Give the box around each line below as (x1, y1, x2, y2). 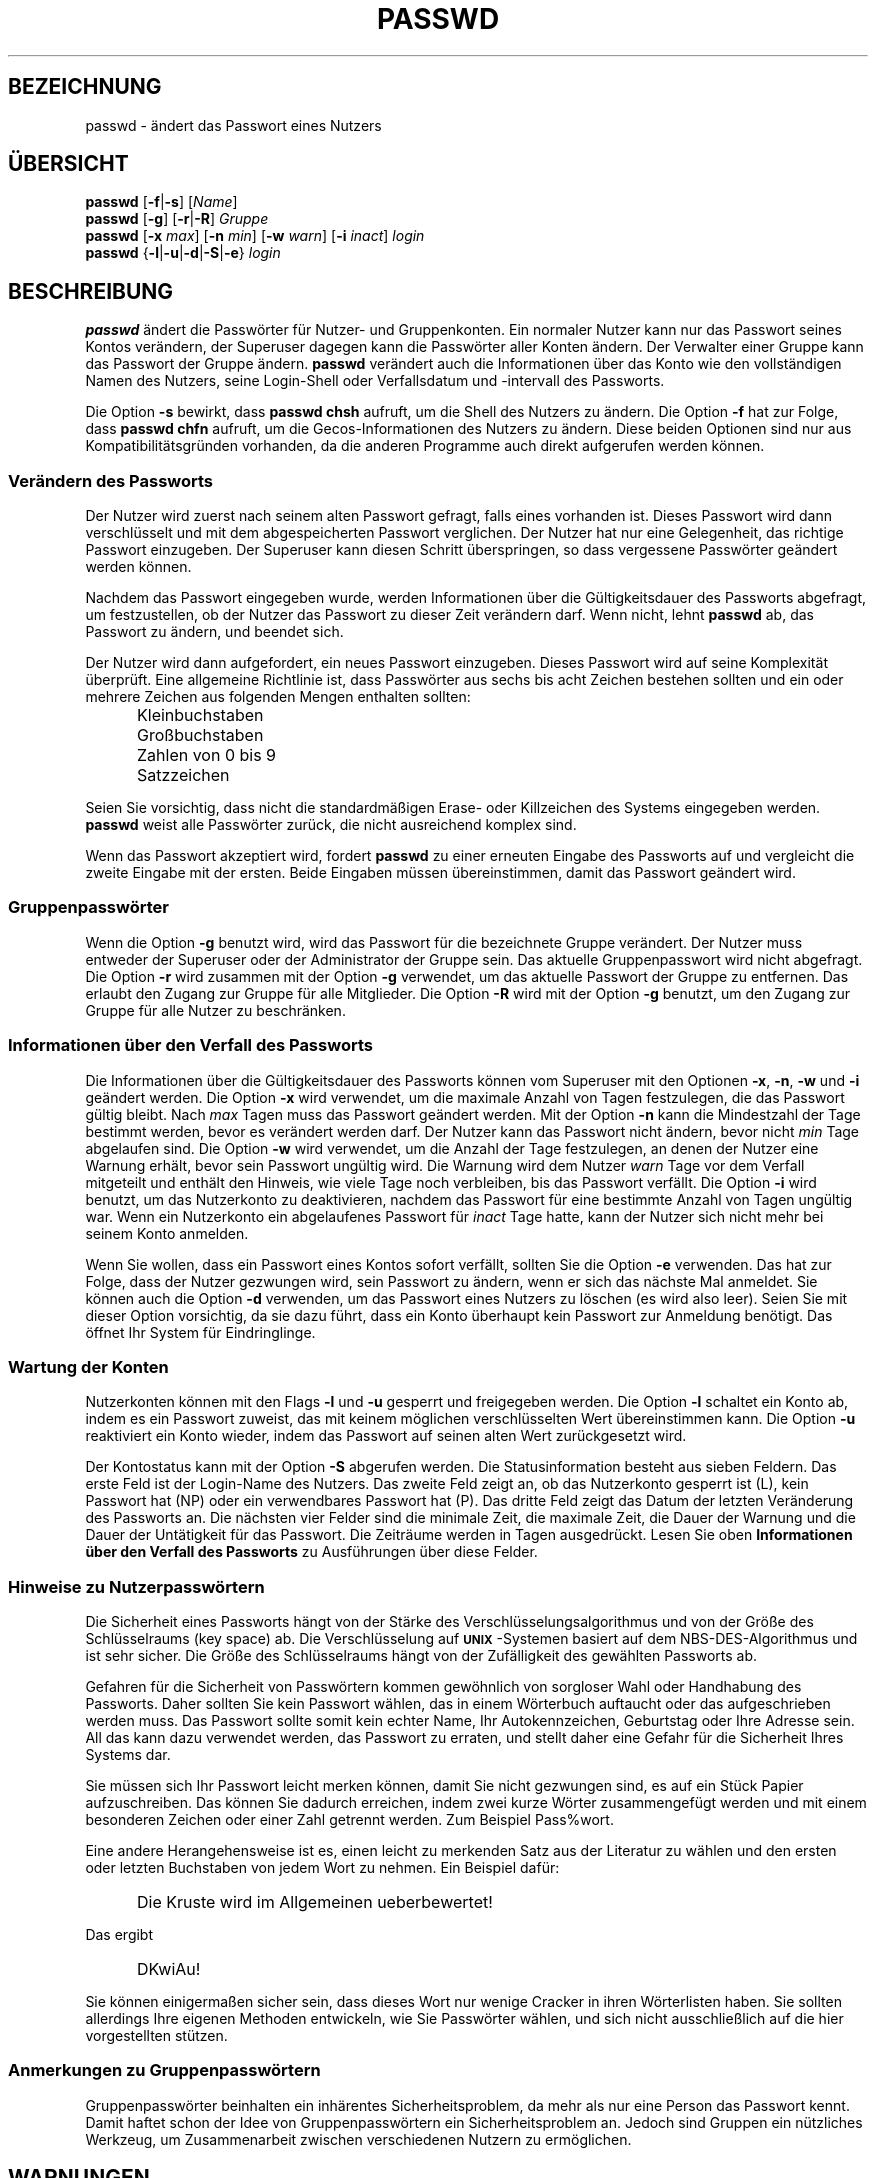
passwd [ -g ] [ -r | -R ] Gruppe (85, 210, 269, 228)
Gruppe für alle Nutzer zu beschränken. (85, 1001, 346, 1019)
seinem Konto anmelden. (85, 1224, 249, 1242)
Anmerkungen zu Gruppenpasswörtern (8, 2060, 321, 2081)
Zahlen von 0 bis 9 (137, 745, 277, 766)
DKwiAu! (137, 1959, 201, 1980)
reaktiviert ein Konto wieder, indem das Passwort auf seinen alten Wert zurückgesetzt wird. (85, 1427, 687, 1445)
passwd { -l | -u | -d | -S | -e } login (85, 244, 281, 262)
